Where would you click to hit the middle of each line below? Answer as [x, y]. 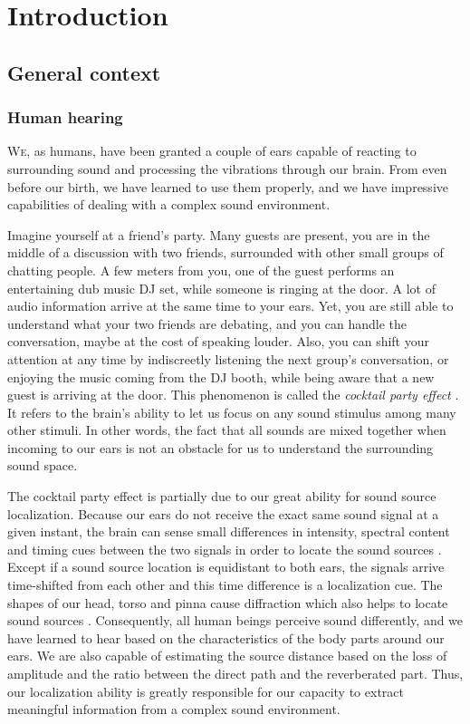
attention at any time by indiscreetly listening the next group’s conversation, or [228, 358]
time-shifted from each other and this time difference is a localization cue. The [225, 585]
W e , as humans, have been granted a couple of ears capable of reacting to [212, 151]
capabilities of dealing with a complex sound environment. [169, 204]
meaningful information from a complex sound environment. [174, 709]
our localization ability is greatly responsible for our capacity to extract [206, 691]
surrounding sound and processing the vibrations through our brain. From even [227, 168]
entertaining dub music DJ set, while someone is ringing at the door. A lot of [221, 288]
